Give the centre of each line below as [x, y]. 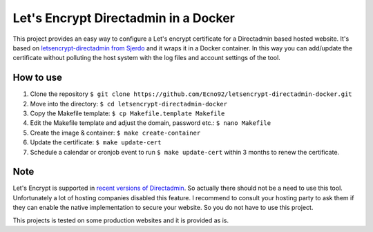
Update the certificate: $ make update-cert [96, 142]
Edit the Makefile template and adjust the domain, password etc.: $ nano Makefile [151, 123]
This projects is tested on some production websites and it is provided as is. [121, 220]
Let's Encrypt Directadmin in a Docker [124, 18]
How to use [37, 78]
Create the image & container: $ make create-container [115, 133]
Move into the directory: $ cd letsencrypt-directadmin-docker [129, 104]
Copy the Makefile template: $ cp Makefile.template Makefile [127, 113]
